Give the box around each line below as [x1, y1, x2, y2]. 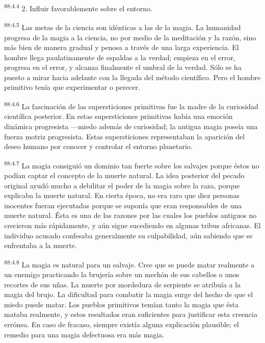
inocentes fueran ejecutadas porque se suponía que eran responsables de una [4, 200, 242, 210]
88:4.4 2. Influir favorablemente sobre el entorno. [4, 2, 152, 13]
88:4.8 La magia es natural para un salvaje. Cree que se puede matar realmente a [4, 257, 255, 269]
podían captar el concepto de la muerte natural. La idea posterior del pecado [4, 169, 245, 180]
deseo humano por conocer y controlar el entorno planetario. [4, 141, 193, 152]
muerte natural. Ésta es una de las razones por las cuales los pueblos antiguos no [4, 210, 257, 220]
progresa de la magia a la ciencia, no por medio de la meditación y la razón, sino [4, 32, 256, 42]
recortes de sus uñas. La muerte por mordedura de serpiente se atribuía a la [4, 279, 241, 289]
